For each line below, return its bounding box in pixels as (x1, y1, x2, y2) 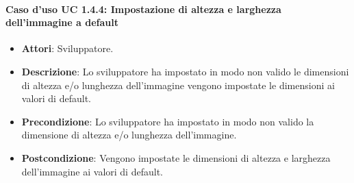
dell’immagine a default (5, 15, 118, 29)
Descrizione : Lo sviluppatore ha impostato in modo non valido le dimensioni (21, 64, 349, 78)
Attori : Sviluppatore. (21, 41, 114, 56)
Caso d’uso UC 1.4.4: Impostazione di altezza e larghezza (5, 1, 281, 16)
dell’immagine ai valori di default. (21, 164, 163, 178)
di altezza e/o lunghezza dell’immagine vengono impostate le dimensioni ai (21, 77, 335, 92)
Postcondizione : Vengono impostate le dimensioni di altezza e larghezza (21, 150, 331, 164)
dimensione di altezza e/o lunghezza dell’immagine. (21, 127, 237, 142)
